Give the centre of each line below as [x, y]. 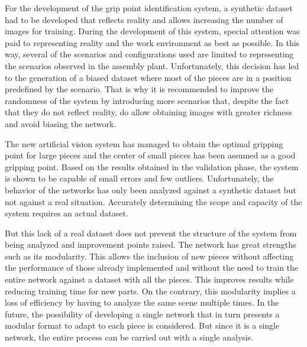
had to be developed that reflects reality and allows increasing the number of [144, 19]
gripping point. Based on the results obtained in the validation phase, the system [152, 166]
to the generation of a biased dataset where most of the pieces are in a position [148, 77]
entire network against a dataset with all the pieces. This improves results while [149, 279]
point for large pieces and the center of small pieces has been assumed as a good [150, 155]
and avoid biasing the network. [61, 123]
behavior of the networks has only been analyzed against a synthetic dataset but [151, 189]
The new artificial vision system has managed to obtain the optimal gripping [144, 143]
